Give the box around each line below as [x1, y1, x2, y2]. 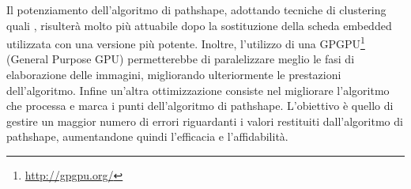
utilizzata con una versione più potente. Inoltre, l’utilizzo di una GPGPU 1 [6, 33, 365, 51]
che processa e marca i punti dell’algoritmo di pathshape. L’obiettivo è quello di [6, 97, 394, 114]
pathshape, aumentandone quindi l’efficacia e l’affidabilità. [6, 128, 288, 145]
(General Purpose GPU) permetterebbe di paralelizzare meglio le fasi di [6, 51, 355, 67]
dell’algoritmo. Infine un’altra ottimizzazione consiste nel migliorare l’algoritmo [6, 81, 390, 98]
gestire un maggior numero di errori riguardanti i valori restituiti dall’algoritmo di [6, 112, 403, 129]
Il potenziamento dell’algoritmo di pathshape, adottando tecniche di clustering [6, 2, 386, 17]
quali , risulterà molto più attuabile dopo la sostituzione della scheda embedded [6, 17, 392, 33]
